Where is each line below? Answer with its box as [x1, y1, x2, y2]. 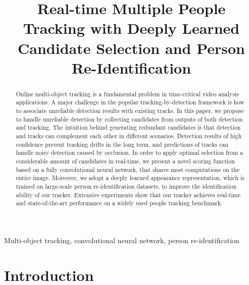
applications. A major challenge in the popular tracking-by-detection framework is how [16, 98, 244, 106]
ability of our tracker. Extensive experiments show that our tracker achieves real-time [16, 190, 241, 199]
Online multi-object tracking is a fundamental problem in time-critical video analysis [16, 89, 239, 98]
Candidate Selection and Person [18, 37, 245, 58]
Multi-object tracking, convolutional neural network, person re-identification [4, 235, 239, 245]
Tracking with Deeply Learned [23, 18, 240, 38]
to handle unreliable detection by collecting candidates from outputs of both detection [16, 115, 243, 123]
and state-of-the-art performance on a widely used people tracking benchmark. [16, 199, 223, 207]
